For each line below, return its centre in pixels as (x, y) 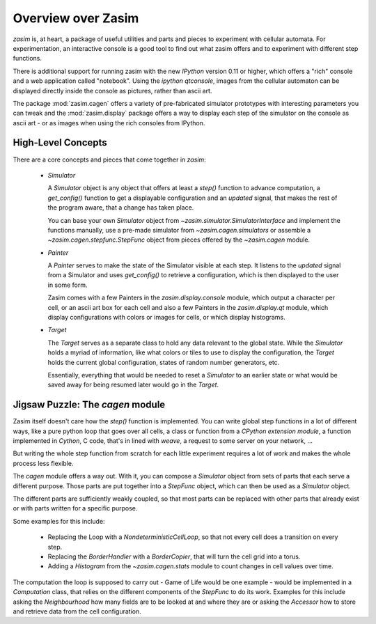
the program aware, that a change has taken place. (121, 208)
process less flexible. (43, 463)
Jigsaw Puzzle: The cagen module (89, 405)
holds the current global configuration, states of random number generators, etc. (164, 362)
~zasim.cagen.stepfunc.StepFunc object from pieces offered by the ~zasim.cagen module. (179, 240)
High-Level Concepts (60, 143)
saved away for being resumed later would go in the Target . (133, 385)
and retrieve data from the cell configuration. (77, 611)
